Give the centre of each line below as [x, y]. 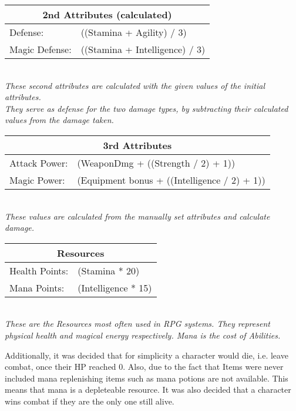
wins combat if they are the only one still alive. [90, 401]
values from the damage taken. [59, 120]
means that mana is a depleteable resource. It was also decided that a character [148, 390]
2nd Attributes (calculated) [107, 14]
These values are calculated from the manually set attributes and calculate [137, 216]
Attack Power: [39, 163]
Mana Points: [37, 287]
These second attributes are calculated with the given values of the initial [135, 85]
